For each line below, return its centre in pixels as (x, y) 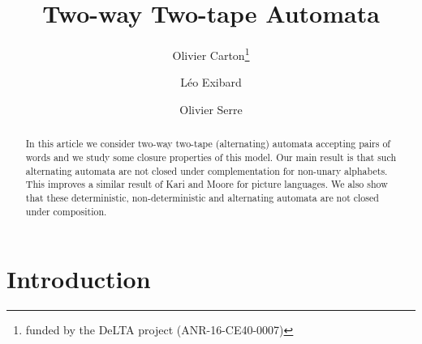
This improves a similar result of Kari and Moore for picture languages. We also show (207, 184)
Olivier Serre (211, 109)
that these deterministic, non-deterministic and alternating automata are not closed (202, 197)
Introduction (79, 279)
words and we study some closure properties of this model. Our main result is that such (211, 157)
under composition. (66, 211)
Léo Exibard (211, 82)
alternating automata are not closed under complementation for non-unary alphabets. (207, 170)
